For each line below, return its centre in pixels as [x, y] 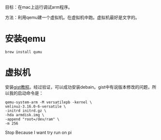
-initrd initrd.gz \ [26, 110]
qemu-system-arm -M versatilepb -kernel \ [48, 102]
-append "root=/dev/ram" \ [32, 119]
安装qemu [25, 39]
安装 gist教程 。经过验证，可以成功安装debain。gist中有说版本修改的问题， [79, 87]
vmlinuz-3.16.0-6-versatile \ [36, 106]
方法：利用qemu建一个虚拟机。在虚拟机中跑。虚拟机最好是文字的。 [72, 17]
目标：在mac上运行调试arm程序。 [39, 7]
